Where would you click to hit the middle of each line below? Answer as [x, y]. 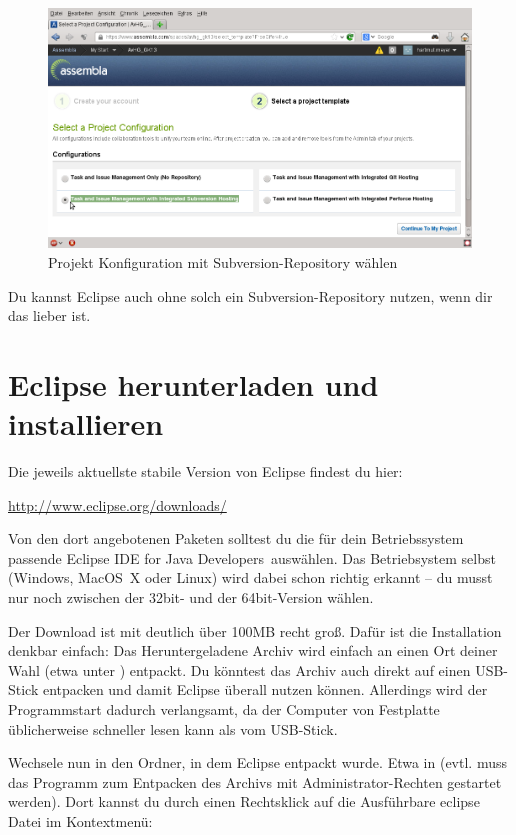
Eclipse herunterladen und [193, 383]
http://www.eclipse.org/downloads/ [117, 504]
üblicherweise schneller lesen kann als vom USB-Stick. [173, 728]
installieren [86, 423]
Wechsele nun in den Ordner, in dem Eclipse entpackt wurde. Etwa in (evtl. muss [257, 762]
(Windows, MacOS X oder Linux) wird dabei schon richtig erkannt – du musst [250, 577]
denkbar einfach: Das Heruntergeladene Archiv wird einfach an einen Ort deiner [253, 650]
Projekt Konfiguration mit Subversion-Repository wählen [223, 262]
